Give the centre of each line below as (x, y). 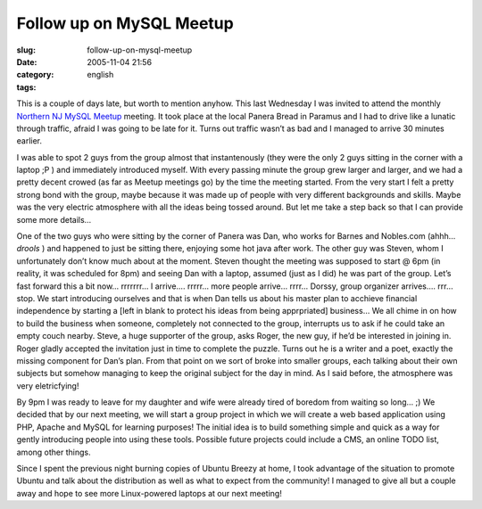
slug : (26, 50)
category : (35, 75)
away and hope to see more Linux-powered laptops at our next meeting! (150, 493)
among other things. (54, 452)
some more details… (54, 219)
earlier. (29, 141)
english (100, 75)
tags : (26, 87)
